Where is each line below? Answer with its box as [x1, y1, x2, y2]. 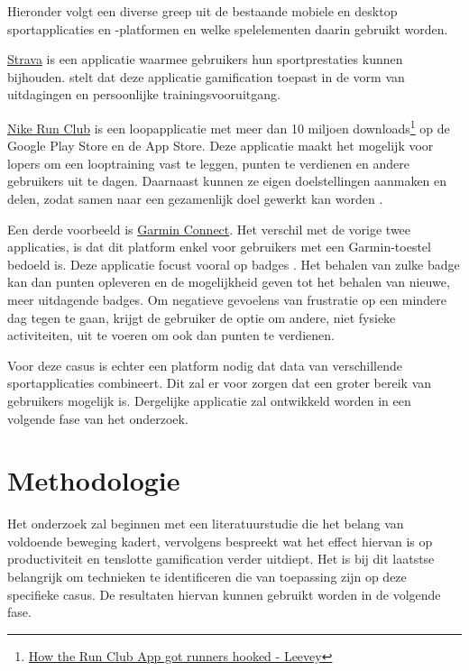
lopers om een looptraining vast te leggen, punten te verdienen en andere [7, 153, 409, 172]
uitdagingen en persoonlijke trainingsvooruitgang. [7, 85, 280, 104]
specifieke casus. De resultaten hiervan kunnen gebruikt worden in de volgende [7, 584, 441, 603]
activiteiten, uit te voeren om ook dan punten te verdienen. [7, 326, 335, 345]
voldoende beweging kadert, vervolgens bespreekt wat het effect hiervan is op [7, 531, 433, 550]
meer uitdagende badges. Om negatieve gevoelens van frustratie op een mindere [7, 290, 446, 308]
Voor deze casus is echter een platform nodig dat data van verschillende [7, 355, 402, 374]
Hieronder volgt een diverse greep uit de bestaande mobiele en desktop [7, 2, 398, 20]
